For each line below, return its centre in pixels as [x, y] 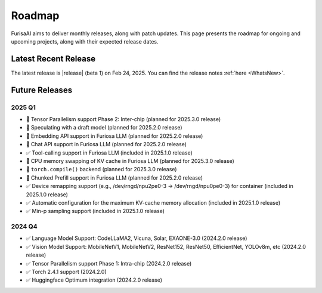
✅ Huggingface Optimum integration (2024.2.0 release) [94, 280]
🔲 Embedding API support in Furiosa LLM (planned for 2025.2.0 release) [114, 136]
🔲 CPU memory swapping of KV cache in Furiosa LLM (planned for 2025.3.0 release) [130, 161]
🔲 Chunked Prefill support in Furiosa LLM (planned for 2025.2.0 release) [114, 178]
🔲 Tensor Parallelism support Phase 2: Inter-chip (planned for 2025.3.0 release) [123, 119]
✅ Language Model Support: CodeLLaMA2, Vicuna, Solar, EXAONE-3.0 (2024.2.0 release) [137, 238]
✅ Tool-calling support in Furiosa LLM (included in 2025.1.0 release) [109, 153]
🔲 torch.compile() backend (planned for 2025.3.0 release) [101, 169]
